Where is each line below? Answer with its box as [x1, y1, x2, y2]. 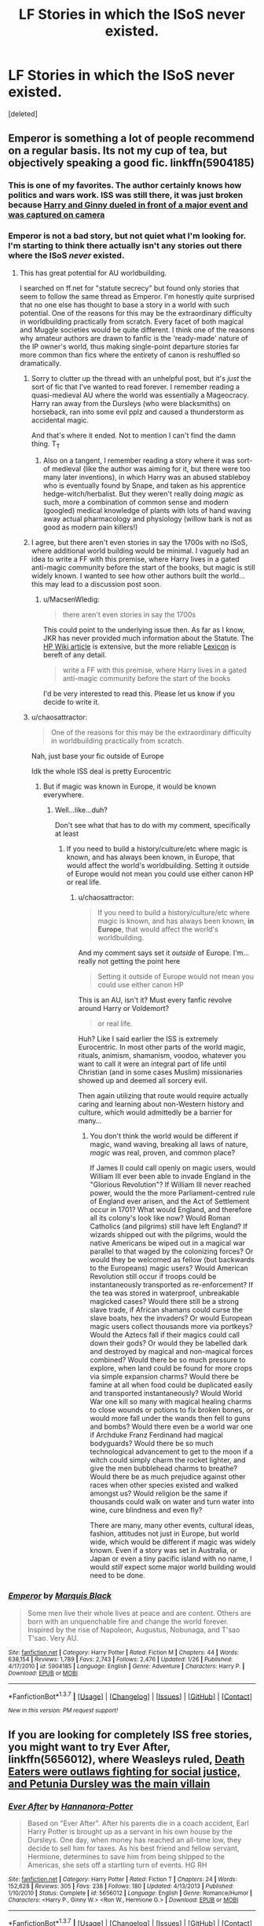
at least [54, 829, 79, 838]
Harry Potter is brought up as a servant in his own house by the [27, 1826, 233, 1836]
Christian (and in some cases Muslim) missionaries [78, 1067, 243, 1077]
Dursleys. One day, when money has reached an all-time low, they [27, 1835, 242, 1844]
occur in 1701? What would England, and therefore [90, 1205, 252, 1214]
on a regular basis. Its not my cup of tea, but [8, 144, 228, 158]
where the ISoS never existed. [8, 250, 125, 261]
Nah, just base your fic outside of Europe [31, 752, 164, 761]
